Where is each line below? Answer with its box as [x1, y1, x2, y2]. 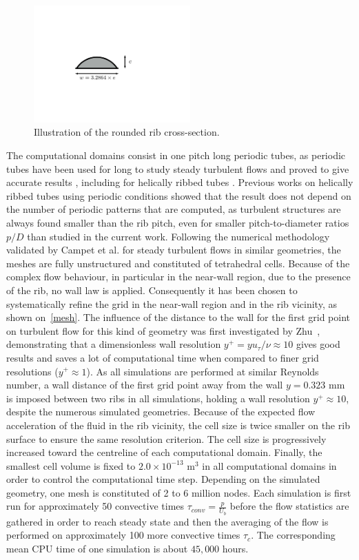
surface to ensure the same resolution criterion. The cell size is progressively [6, 431, 327, 446]
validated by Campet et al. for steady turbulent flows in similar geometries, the [6, 242, 341, 257]
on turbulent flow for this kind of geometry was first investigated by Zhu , [6, 323, 320, 338]
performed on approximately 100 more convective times [6, 528, 240, 542]
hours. [222, 541, 249, 555]
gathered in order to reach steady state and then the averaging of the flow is [6, 514, 329, 528]
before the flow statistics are [229, 499, 349, 513]
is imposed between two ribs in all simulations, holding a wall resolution [6, 391, 310, 405]
